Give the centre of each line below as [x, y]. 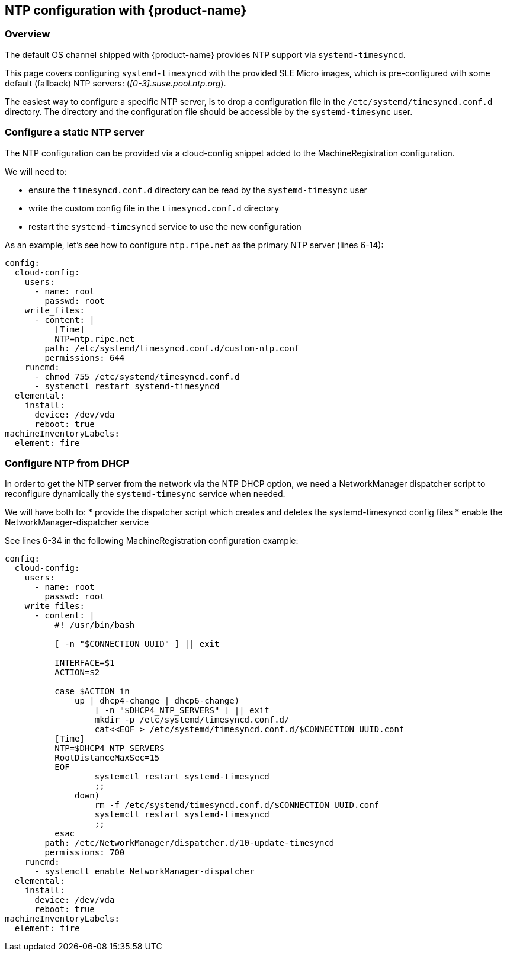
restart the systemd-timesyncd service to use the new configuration [165, 226]
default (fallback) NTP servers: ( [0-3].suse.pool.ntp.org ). [115, 83]
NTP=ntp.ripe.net [95, 339]
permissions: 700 [85, 853]
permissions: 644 [85, 357]
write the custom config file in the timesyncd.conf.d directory [154, 208]
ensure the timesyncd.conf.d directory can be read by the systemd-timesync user [198, 190]
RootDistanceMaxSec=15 [107, 758]
